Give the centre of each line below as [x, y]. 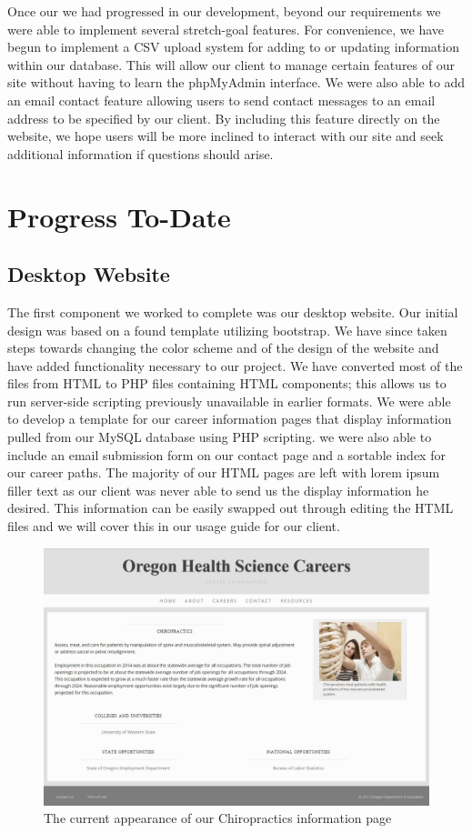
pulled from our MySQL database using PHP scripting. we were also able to [220, 437]
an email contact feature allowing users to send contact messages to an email [221, 100]
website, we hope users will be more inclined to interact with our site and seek [226, 136]
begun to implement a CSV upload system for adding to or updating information [233, 47]
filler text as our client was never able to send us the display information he [218, 490]
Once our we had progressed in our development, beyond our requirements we [224, 11]
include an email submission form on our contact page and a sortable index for [226, 454]
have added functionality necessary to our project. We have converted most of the [235, 365]
